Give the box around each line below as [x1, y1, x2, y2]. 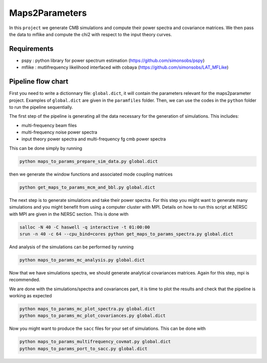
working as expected [9, 293, 52, 299]
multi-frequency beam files [21, 122, 77, 128]
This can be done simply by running [9, 145, 83, 151]
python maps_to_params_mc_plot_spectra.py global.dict [19, 306, 155, 312]
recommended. [9, 277, 41, 283]
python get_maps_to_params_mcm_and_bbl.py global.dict [19, 184, 155, 190]
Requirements [9, 45, 54, 53]
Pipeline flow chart [9, 77, 69, 86]
